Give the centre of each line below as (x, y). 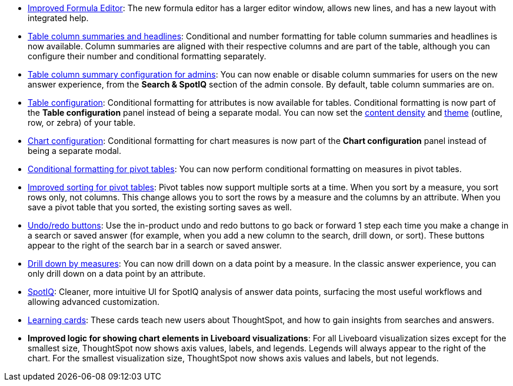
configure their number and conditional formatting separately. (147, 56)
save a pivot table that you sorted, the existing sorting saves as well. (160, 207)
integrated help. (58, 18)
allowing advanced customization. (94, 302)
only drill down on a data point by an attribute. (117, 273)
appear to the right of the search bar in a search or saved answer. (155, 245)
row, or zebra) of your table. (82, 122)
